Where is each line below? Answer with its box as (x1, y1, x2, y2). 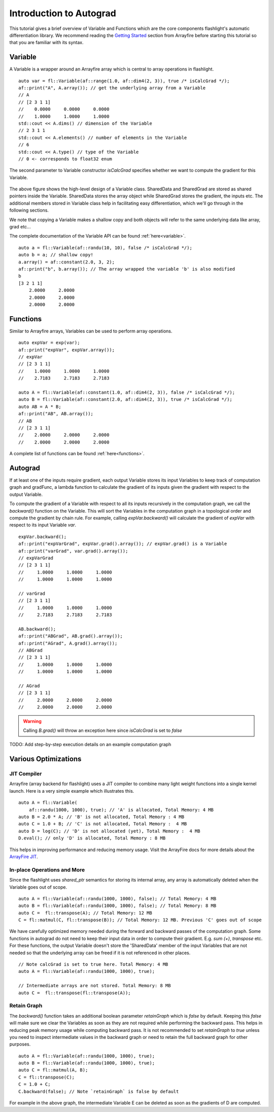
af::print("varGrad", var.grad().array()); (18, 548, 128, 554)
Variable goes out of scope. (9, 884, 67, 890)
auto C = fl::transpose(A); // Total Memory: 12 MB (18, 910, 152, 916)
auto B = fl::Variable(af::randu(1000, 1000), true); (18, 1060, 155, 1066)
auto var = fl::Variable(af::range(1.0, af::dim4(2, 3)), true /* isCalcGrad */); (18, 78, 230, 84)
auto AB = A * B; (18, 403, 61, 410)
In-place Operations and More (9, 866, 85, 873)
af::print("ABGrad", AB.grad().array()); (18, 633, 123, 639)
